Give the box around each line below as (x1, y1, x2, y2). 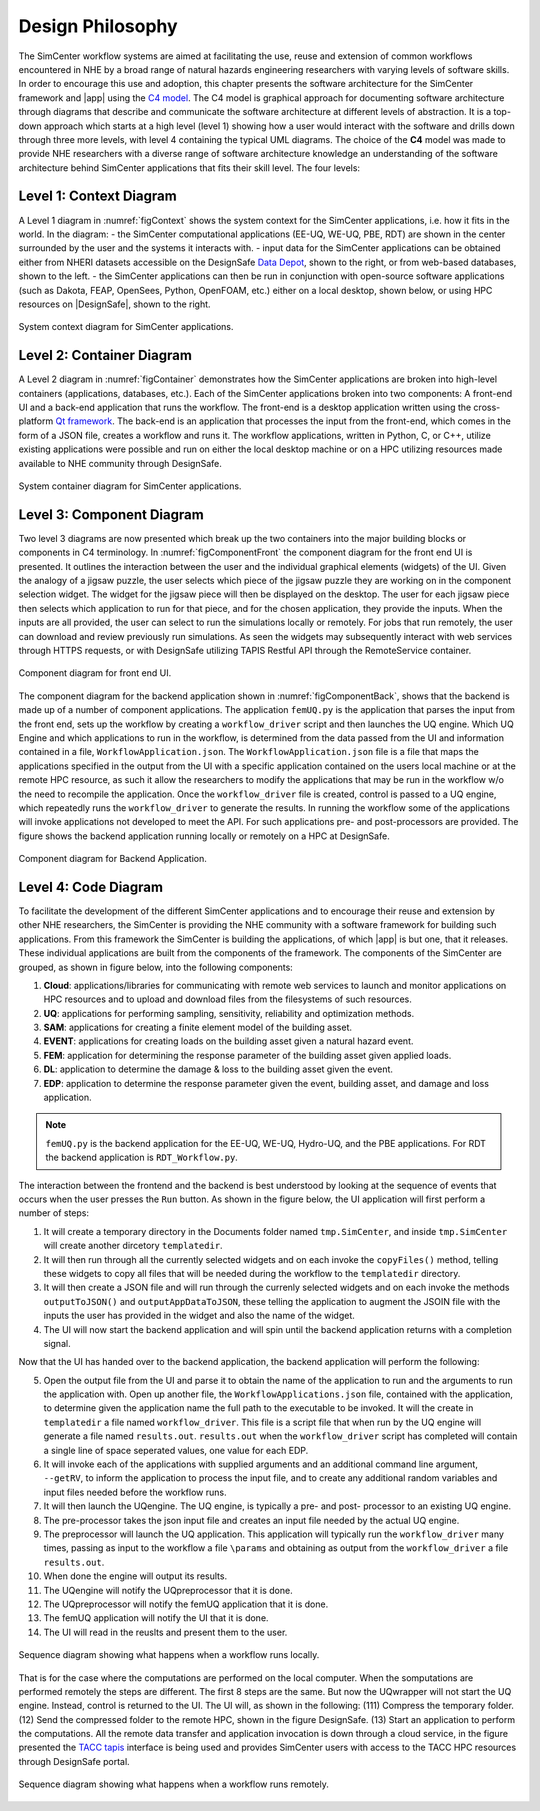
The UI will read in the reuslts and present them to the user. (43, 1626, 288, 1638)
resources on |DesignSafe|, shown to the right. (18, 298, 211, 310)
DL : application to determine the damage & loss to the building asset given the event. (43, 1063, 394, 1075)
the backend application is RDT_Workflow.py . (45, 1151, 239, 1164)
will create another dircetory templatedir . (43, 1240, 224, 1252)
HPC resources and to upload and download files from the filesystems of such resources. (43, 993, 412, 1005)
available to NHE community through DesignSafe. (18, 457, 222, 469)
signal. (43, 1337, 71, 1349)
